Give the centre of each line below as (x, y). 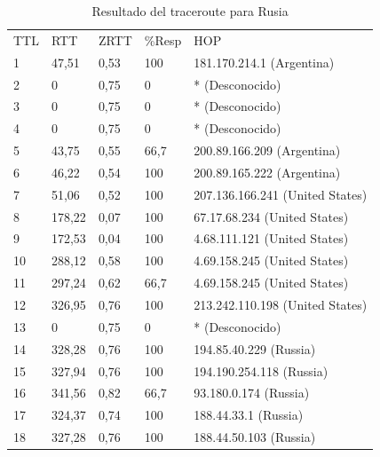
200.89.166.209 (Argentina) (267, 150)
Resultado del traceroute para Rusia (190, 11)
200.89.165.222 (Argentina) (267, 172)
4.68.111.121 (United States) (271, 238)
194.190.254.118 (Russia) (261, 370)
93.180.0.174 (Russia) (252, 393)
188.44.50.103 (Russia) (255, 437)
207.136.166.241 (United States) (281, 194)
